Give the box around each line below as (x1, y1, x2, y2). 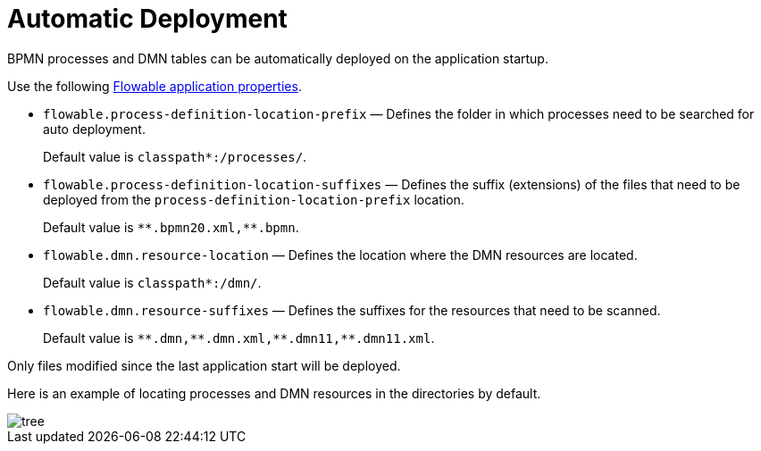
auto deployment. (43, 121, 146, 137)
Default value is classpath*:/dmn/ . (43, 274, 262, 290)
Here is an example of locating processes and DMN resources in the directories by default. (7, 385, 541, 401)
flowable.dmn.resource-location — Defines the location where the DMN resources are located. (43, 246, 638, 263)
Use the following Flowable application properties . (7, 78, 302, 94)
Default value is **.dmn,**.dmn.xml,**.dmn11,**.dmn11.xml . (43, 330, 435, 346)
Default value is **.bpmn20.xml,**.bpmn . (43, 219, 299, 235)
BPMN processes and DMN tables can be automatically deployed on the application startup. (7, 50, 548, 66)
